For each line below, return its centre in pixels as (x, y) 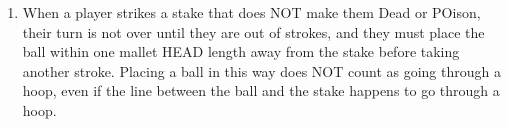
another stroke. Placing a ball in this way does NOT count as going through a (261, 70)
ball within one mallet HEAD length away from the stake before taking (241, 51)
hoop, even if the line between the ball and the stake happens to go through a (261, 90)
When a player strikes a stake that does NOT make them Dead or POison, (251, 12)
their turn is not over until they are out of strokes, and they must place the (253, 31)
